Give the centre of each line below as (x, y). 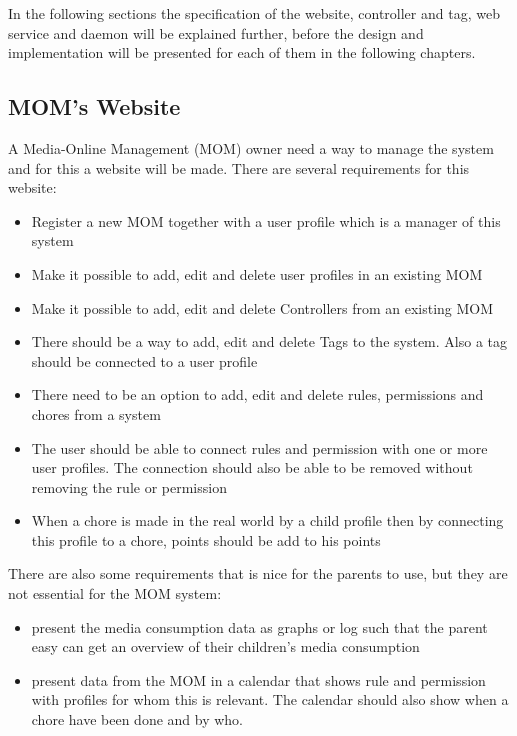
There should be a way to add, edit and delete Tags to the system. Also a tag (269, 341)
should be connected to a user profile (144, 360)
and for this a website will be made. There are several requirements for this (239, 167)
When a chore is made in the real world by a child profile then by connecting (267, 520)
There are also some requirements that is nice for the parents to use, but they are (258, 573)
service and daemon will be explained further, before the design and (216, 32)
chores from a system (96, 413)
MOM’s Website (94, 106)
